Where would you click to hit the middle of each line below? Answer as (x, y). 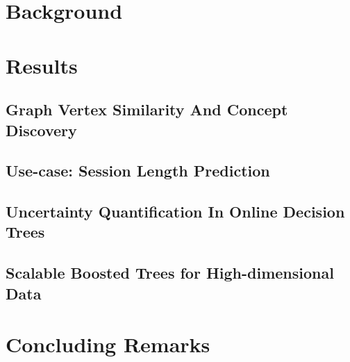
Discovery (41, 130)
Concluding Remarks (108, 344)
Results (42, 65)
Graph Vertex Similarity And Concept (147, 109)
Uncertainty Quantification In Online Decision (175, 212)
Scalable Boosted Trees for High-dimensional (170, 273)
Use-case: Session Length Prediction (138, 171)
